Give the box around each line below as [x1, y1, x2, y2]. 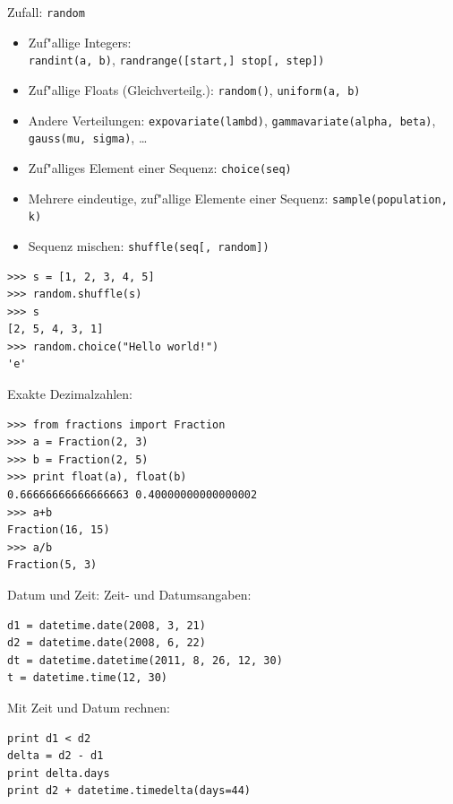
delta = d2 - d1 [7, 749, 104, 763]
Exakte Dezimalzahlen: [7, 385, 132, 403]
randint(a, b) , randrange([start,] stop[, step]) [28, 50, 325, 69]
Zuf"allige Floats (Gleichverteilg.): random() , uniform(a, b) [28, 80, 361, 99]
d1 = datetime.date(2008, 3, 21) [7, 618, 206, 632]
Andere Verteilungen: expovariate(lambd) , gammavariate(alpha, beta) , [28, 110, 436, 129]
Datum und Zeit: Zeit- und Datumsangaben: [7, 585, 252, 603]
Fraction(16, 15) [7, 523, 110, 537]
